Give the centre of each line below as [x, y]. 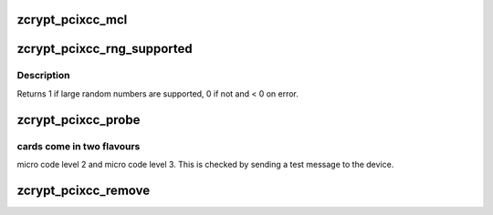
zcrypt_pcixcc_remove [84, 190]
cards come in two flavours [79, 146]
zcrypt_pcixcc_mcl [72, 20]
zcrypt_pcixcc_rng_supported [105, 49]
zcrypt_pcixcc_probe [79, 120]
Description [43, 76]
